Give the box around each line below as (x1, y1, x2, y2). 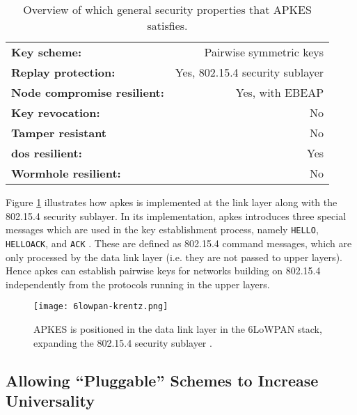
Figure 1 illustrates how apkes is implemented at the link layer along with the (6, 195, 338, 209)
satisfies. (147, 17, 188, 33)
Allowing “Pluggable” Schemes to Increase (6, 369, 319, 391)
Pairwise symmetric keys (204, 44, 324, 60)
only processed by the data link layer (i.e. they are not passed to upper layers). (6, 249, 342, 264)
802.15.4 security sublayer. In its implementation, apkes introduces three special (6, 208, 347, 223)
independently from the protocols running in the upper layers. (6, 276, 270, 291)
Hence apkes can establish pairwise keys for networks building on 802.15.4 (6, 263, 321, 278)
